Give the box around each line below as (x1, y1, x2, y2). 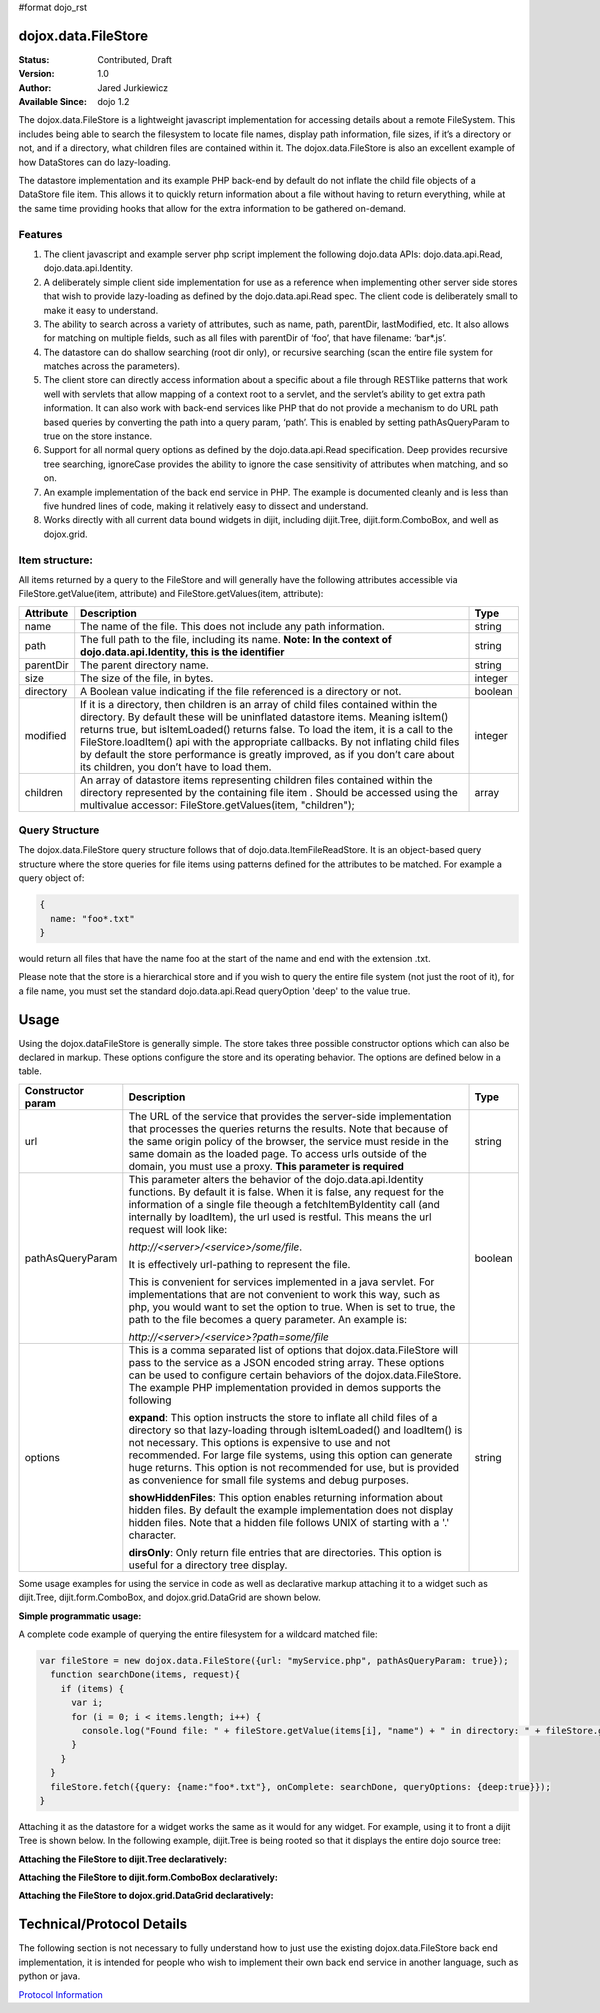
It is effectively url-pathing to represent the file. (128, 1257, 351, 1271)
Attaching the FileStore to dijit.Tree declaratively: (18, 1853, 228, 1865)
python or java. (18, 1970, 81, 1982)
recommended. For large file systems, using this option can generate (128, 1448, 453, 1462)
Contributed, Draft (97, 53, 172, 65)
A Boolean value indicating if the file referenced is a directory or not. (80, 684, 402, 698)
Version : (18, 68, 55, 80)
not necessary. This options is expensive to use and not (128, 1435, 391, 1449)
